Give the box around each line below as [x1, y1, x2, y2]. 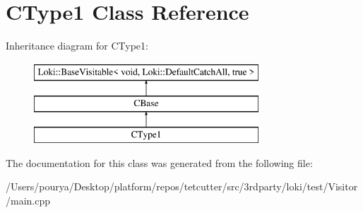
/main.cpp [6, 192, 51, 207]
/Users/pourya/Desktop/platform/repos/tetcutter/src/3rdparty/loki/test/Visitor [6, 179, 358, 194]
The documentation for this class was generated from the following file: [6, 155, 313, 170]
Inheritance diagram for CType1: [6, 38, 148, 53]
